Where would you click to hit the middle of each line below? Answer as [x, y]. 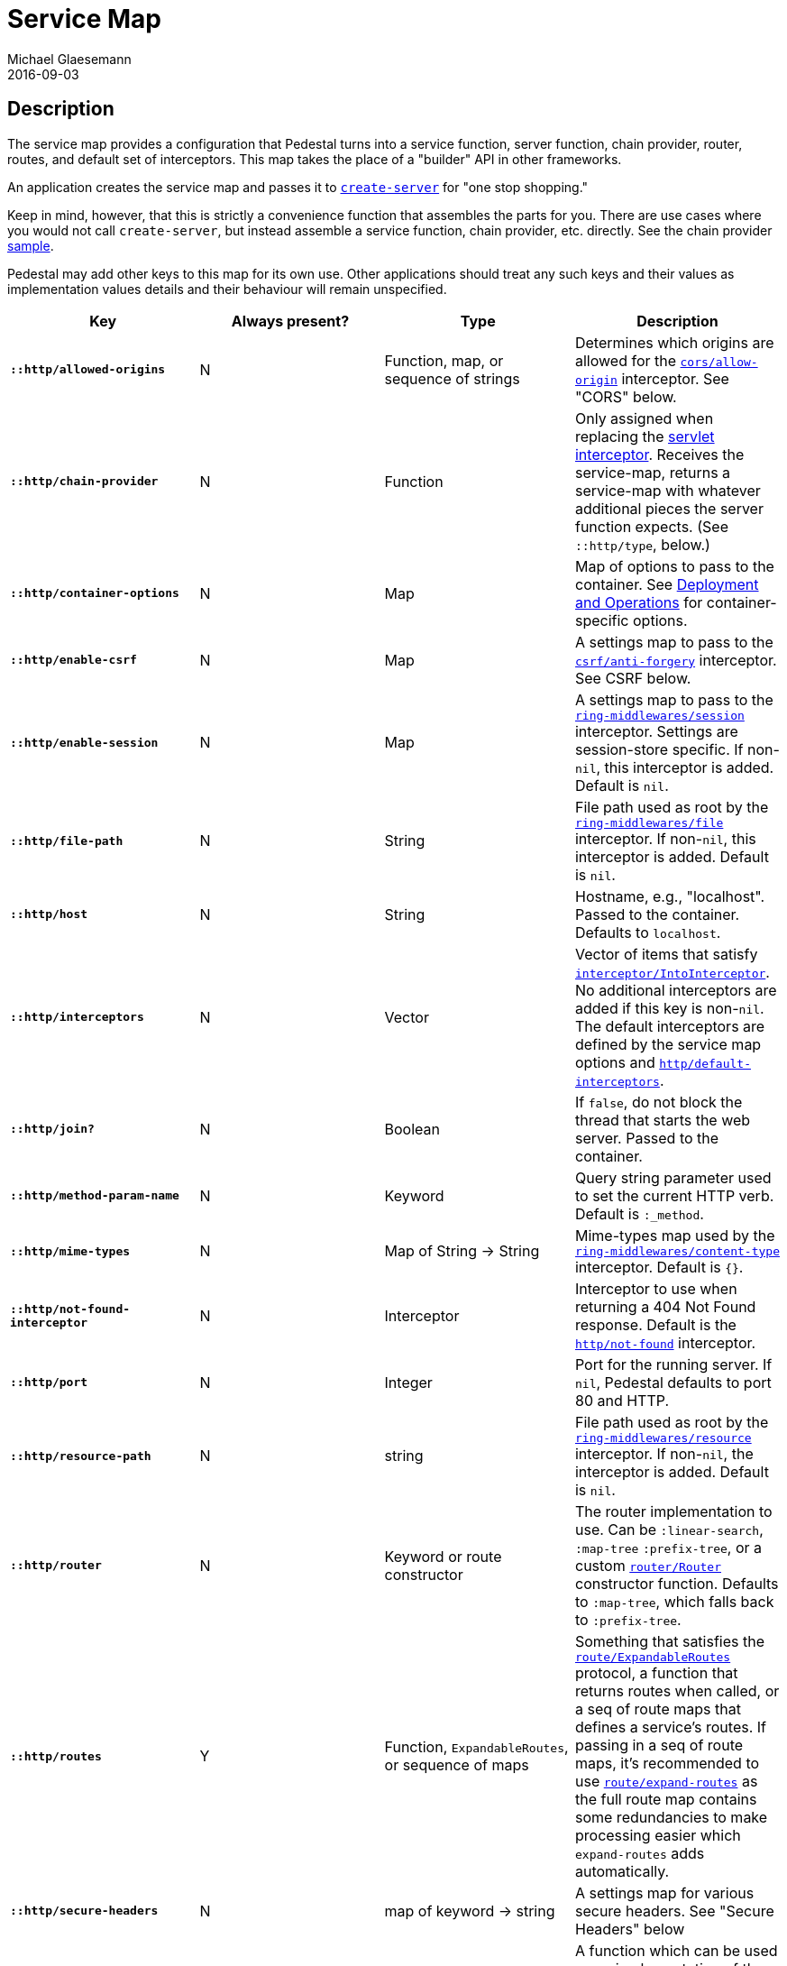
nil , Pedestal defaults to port [673, 1382]
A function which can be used [676, 1950]
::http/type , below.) [642, 544]
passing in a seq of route [659, 1745]
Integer [408, 1382]
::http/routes [56, 1756]
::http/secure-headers [84, 1911]
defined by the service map [668, 1044]
